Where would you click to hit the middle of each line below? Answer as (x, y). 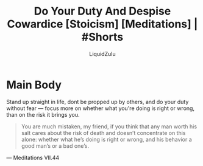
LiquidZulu (102, 54)
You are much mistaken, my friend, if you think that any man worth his (109, 126)
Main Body (34, 85)
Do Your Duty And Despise (102, 11)
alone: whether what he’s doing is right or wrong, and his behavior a (106, 139)
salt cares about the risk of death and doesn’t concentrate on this (103, 133)
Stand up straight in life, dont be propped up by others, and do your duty (98, 102)
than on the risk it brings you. (43, 114)
